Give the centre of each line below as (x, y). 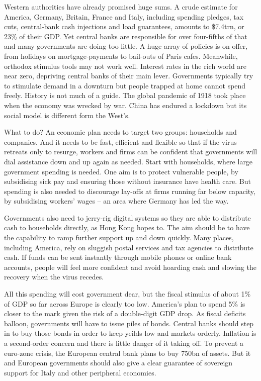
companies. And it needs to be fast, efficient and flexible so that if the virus (120, 141)
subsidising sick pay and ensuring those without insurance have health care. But (127, 181)
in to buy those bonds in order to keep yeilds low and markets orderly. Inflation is (130, 333)
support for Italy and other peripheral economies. (80, 372)
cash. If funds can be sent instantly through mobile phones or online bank (118, 257)
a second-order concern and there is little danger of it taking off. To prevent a (124, 343)
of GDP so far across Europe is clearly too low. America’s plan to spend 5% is (125, 303)
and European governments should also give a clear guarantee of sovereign (118, 363)
